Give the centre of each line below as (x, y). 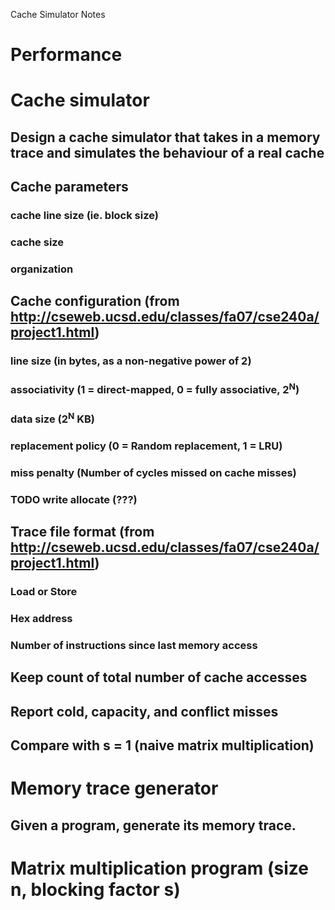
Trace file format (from (82, 532)
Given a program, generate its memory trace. (153, 825)
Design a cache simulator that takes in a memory (165, 137)
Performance (66, 55)
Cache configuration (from (95, 301)
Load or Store (44, 592)
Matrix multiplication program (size (159, 868)
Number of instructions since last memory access (134, 645)
